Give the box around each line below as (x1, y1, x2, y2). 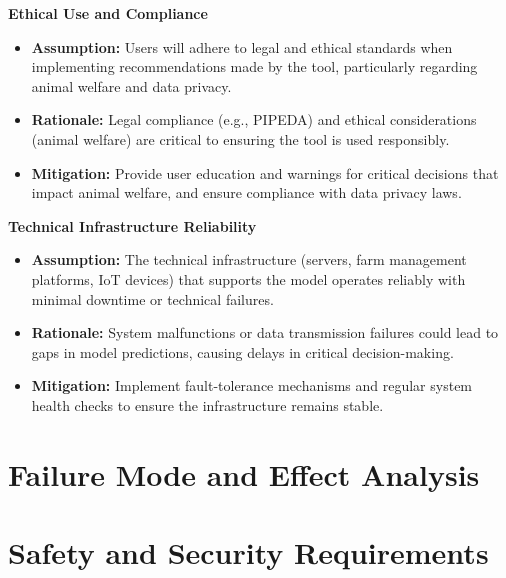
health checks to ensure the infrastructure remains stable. (31, 394, 384, 415)
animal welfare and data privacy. (31, 75, 232, 96)
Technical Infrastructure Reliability (8, 215, 257, 236)
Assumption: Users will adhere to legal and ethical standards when (31, 36, 453, 57)
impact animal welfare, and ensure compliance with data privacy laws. (31, 182, 462, 203)
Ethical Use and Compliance (8, 3, 208, 23)
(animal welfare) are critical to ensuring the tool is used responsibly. (31, 128, 450, 149)
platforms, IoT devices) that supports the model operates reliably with (31, 268, 466, 289)
